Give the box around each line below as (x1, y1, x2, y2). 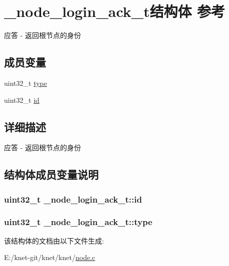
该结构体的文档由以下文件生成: (4, 235, 104, 246)
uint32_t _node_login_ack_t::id (4, 193, 142, 205)
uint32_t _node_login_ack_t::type (4, 216, 152, 228)
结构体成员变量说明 (4, 167, 98, 182)
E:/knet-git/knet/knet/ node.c (4, 252, 95, 263)
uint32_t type (4, 77, 47, 88)
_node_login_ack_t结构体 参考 (4, 1, 225, 21)
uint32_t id (4, 94, 39, 105)
